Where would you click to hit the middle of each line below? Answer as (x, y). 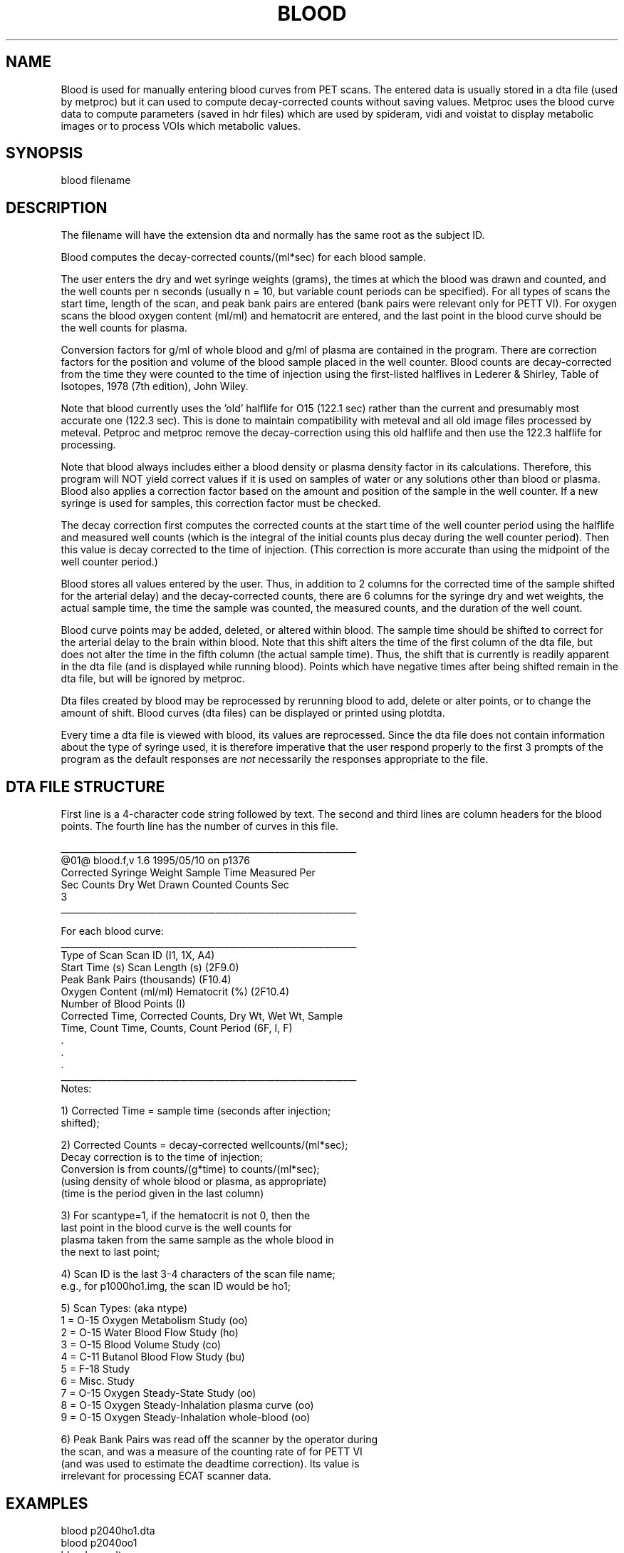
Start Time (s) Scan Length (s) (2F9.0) (150, 968)
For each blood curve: (112, 931)
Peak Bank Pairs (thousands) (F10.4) (146, 980)
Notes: (76, 1089)
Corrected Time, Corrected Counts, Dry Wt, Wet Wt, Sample (202, 1016)
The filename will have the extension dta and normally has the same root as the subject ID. (273, 235)
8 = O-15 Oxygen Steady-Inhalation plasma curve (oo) (187, 1405)
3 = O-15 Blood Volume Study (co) (141, 1345)
